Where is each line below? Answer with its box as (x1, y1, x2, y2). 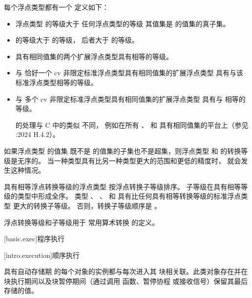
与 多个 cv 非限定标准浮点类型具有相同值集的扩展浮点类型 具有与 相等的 (15, 93, 246, 104)
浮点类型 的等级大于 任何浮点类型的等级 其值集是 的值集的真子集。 (15, 18, 230, 28)
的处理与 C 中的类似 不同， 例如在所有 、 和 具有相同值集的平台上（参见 (15, 119, 249, 130)
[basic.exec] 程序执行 (4, 233, 65, 244)
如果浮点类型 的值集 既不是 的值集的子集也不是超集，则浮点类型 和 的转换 (4, 145, 241, 156)
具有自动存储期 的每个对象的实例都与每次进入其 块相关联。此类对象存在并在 (4, 266, 248, 276)
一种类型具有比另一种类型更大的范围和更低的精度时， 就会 (54, 155, 241, 165)
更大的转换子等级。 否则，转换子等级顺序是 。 (13, 200, 161, 210)
